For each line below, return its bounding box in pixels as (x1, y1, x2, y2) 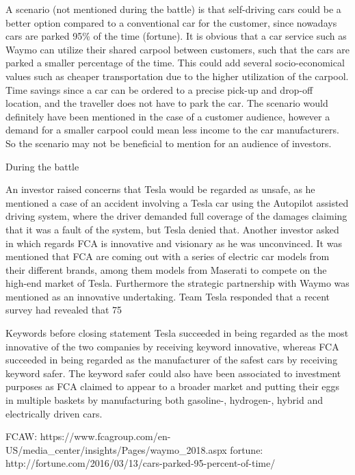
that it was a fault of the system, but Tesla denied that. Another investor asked (5, 222, 339, 236)
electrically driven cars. (5, 406, 103, 420)
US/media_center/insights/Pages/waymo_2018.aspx (5, 442, 227, 457)
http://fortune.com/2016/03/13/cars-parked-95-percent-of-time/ (5, 456, 276, 470)
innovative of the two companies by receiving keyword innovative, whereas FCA (5, 339, 339, 353)
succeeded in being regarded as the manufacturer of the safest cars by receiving (5, 352, 338, 367)
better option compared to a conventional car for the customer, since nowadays (5, 15, 337, 29)
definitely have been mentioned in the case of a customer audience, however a (5, 109, 330, 123)
